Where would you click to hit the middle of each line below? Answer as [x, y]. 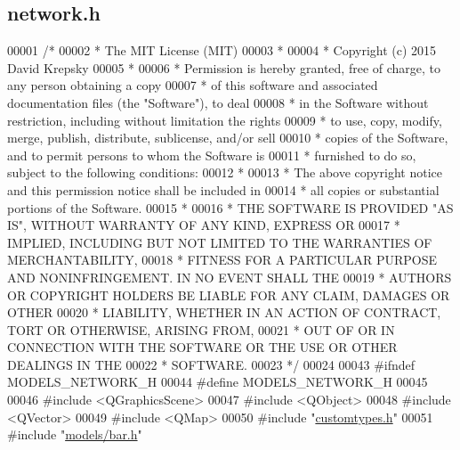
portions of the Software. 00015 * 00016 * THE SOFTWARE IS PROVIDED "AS [230, 207]
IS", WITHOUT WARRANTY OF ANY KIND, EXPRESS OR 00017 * [204, 225]
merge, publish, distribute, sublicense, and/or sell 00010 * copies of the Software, [228, 138]
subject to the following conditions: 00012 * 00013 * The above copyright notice [225, 172]
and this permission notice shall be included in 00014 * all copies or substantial [223, 189]
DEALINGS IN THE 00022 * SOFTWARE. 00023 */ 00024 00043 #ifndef [211, 364]
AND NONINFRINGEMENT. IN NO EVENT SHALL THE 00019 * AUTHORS [230, 277]
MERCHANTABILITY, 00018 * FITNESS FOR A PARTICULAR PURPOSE [222, 260]
